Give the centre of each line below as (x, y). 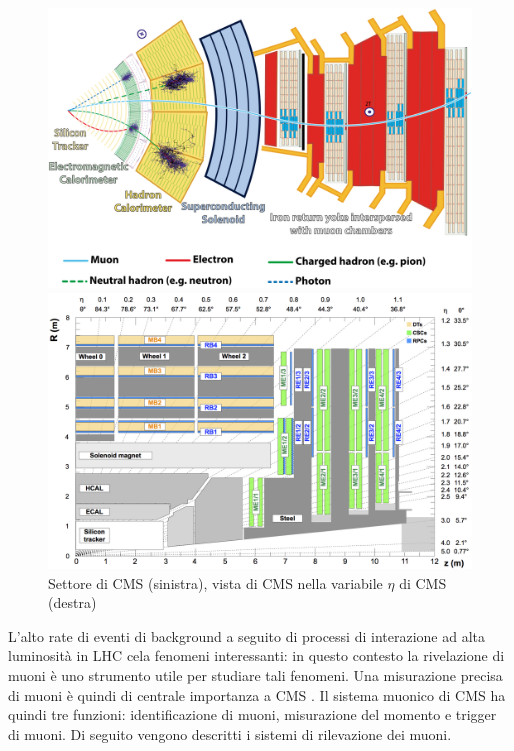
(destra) (72, 602)
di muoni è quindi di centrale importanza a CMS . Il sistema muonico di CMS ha (257, 694)
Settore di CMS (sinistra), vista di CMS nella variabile (215, 582)
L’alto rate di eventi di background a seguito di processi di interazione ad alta (246, 635)
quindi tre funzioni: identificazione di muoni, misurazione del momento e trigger (252, 714)
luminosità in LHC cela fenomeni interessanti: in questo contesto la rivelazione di (256, 655)
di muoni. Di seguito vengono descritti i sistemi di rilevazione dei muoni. (230, 733)
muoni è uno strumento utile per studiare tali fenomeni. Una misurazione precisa (255, 675)
